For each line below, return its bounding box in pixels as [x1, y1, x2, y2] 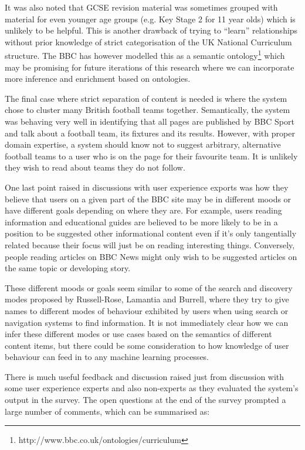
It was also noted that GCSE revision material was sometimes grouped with [5, 1, 278, 13]
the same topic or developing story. [5, 262, 131, 274]
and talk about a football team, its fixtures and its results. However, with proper [5, 126, 295, 139]
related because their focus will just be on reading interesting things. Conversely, [5, 238, 295, 251]
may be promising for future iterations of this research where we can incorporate [5, 61, 294, 73]
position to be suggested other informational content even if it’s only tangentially [5, 227, 297, 239]
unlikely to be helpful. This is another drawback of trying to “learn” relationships [5, 24, 298, 36]
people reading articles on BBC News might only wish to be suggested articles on [5, 250, 297, 262]
